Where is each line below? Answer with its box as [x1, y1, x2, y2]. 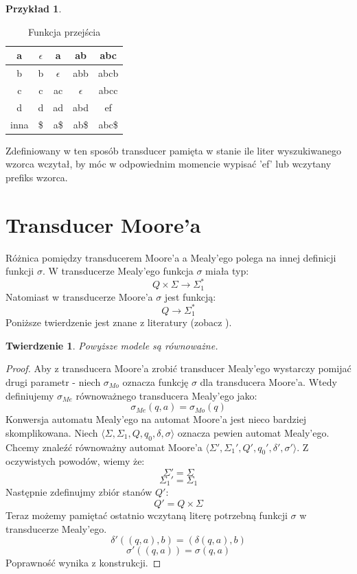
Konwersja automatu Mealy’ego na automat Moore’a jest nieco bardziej [5, 412, 307, 426]
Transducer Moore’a [5, 210, 201, 238]
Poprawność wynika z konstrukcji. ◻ [5, 555, 161, 570]
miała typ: [205, 264, 249, 278]
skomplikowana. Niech [5, 425, 98, 439]
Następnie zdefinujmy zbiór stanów [5, 485, 152, 499]
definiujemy [5, 388, 54, 402]
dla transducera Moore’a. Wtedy [200, 375, 337, 389]
